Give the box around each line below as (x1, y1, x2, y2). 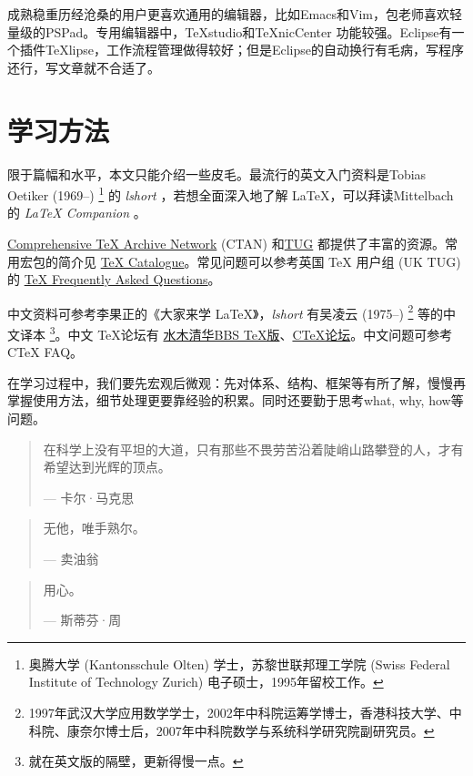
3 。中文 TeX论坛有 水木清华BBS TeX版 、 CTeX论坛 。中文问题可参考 (49, 322, 453, 343)
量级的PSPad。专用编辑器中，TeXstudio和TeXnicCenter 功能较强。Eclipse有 (7, 22, 452, 41)
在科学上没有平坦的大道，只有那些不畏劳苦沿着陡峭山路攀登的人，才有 (43, 439, 464, 458)
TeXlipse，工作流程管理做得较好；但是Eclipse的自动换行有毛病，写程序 (45, 40, 465, 59)
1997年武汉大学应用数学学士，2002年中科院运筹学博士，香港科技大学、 (28, 702, 449, 721)
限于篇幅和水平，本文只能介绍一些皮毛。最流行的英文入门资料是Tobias (7, 164, 427, 183)
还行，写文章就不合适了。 (7, 57, 160, 77)
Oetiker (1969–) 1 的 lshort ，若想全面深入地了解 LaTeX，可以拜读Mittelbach (7, 183, 454, 204)
